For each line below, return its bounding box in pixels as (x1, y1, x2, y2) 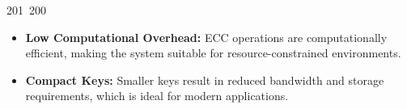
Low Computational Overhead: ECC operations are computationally (25, 28, 388, 45)
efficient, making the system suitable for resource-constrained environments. (25, 44, 401, 61)
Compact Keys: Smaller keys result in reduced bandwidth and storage (25, 71, 384, 88)
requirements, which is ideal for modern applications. (25, 87, 289, 104)
